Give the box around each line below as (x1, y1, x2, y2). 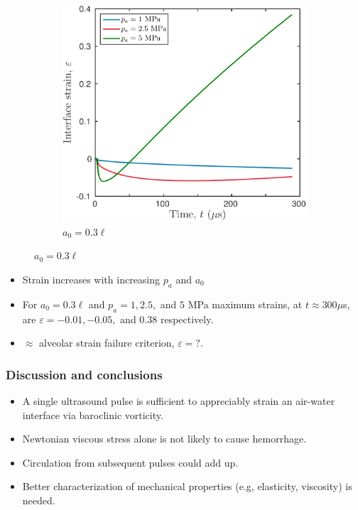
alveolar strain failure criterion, (39, 335, 175, 350)
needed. (22, 492, 55, 507)
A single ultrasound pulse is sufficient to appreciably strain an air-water (22, 393, 335, 408)
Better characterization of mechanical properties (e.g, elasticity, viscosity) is (22, 479, 352, 494)
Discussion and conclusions (6, 365, 163, 383)
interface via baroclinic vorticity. (22, 407, 163, 422)
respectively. (160, 311, 214, 326)
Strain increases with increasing (22, 271, 161, 286)
